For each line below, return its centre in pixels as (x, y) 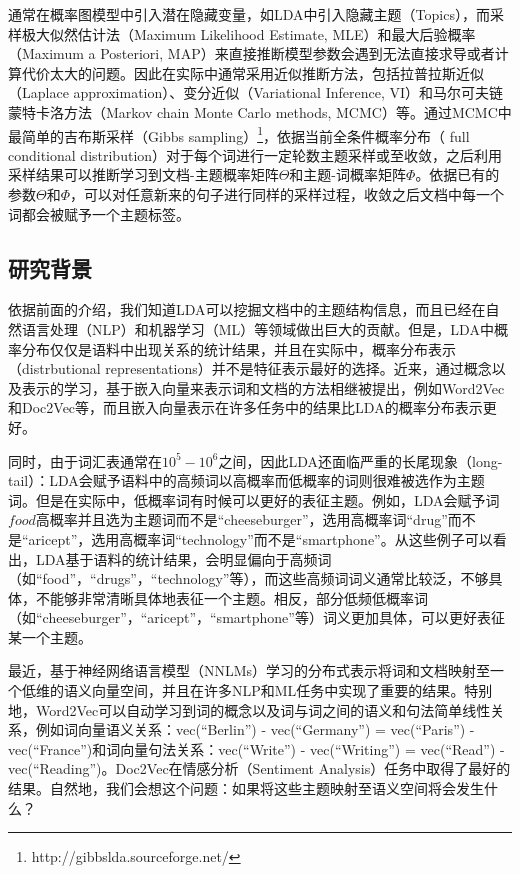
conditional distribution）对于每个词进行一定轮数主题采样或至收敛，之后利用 (255, 154)
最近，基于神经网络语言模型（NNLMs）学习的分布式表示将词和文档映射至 (249, 670)
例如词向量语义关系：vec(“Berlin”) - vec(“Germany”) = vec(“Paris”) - (255, 729)
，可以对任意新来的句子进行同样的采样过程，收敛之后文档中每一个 (287, 194)
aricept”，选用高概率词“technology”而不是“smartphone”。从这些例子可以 (260, 538)
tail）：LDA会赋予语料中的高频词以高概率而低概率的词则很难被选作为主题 (246, 480)
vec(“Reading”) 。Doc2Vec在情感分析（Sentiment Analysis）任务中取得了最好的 (259, 768)
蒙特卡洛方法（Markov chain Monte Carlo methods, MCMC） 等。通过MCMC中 (260, 111)
